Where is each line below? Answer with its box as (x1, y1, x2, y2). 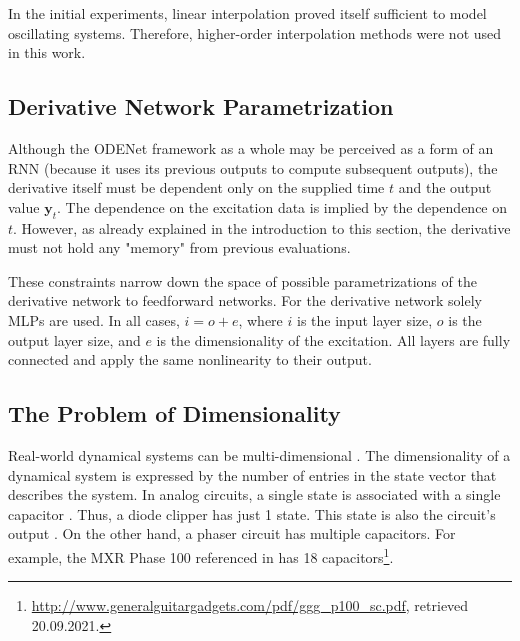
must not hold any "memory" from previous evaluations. (8, 237, 351, 258)
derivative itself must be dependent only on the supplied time (8, 177, 385, 198)
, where (238, 309, 283, 330)
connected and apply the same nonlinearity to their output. (8, 349, 372, 370)
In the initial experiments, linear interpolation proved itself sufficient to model (8, 3, 487, 23)
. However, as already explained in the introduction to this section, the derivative (13, 217, 511, 238)
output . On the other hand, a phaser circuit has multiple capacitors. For (8, 523, 456, 544)
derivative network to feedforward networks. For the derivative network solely (8, 290, 482, 311)
